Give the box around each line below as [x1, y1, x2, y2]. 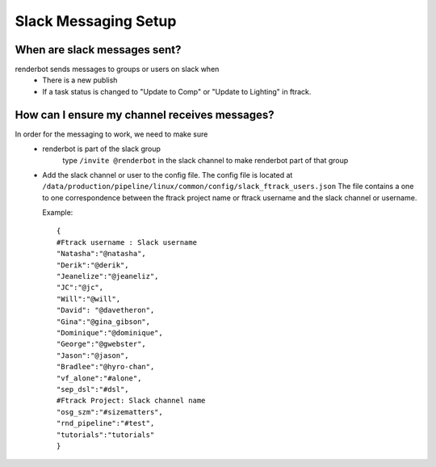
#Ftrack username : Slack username [57, 238, 198, 246]
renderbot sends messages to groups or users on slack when [15, 65, 220, 74]
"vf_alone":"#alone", [57, 373, 142, 383]
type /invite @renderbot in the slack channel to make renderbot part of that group [62, 155, 349, 165]
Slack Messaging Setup [15, 12, 177, 30]
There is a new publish [42, 75, 118, 85]
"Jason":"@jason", [57, 351, 129, 360]
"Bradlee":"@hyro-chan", [57, 362, 155, 372]
